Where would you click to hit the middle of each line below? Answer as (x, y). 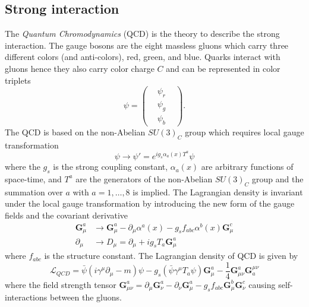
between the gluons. (86, 297)
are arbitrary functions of (247, 167)
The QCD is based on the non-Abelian (75, 132)
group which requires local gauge (245, 132)
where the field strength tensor (61, 284)
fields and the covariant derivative (67, 215)
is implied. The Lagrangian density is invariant (218, 192)
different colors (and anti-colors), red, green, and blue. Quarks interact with (143, 57)
